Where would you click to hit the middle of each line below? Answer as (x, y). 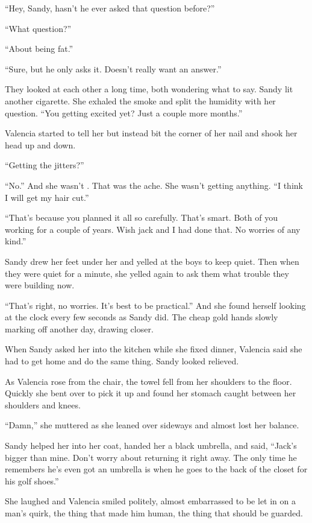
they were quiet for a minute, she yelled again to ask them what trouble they (147, 273)
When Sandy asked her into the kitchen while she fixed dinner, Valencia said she (154, 349)
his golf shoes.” (32, 480)
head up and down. (40, 144)
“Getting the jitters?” (45, 165)
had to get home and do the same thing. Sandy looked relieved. (122, 361)
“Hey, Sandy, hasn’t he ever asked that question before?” (110, 8)
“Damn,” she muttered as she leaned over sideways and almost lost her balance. (152, 425)
